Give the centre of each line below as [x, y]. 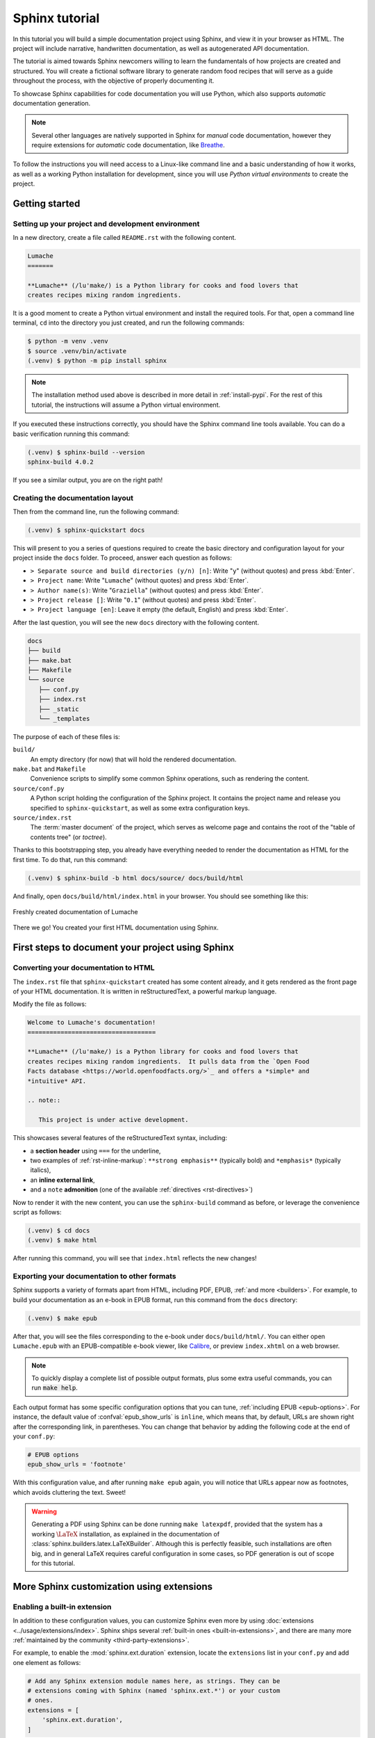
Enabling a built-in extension [62, 1607]
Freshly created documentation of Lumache [75, 911]
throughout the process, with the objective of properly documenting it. [114, 81]
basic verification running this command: [71, 434]
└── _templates [64, 718]
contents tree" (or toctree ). [68, 837]
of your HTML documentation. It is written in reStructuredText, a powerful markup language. [145, 991]
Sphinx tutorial [56, 18]
